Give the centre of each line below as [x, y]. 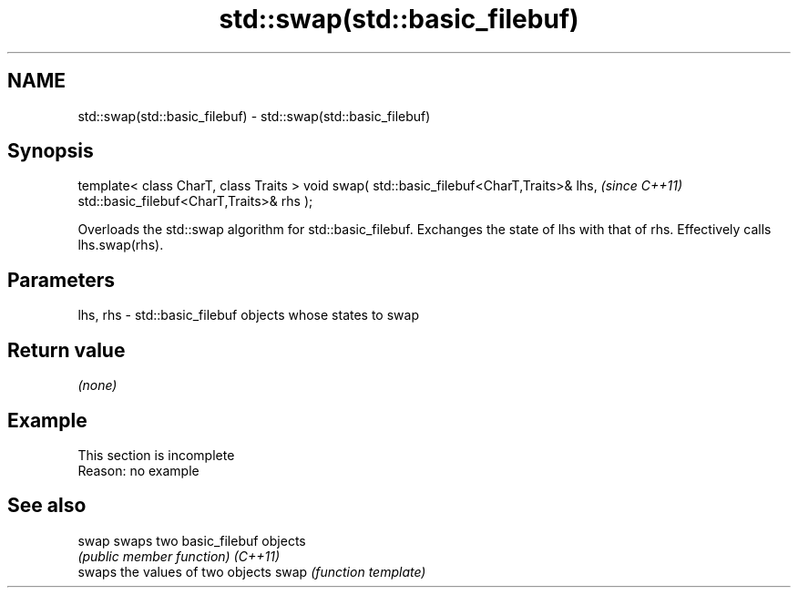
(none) [97, 385]
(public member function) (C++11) [179, 556]
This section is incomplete [156, 455]
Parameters [61, 280]
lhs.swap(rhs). [121, 245]
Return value [66, 350]
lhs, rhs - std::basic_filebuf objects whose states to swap [248, 315]
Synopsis [51, 151]
